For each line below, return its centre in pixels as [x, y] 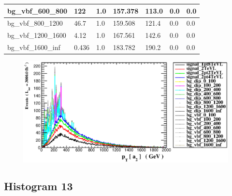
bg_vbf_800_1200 [35, 23]
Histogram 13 [38, 186]
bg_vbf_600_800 [37, 10]
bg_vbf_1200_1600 [37, 35]
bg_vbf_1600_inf [34, 47]
